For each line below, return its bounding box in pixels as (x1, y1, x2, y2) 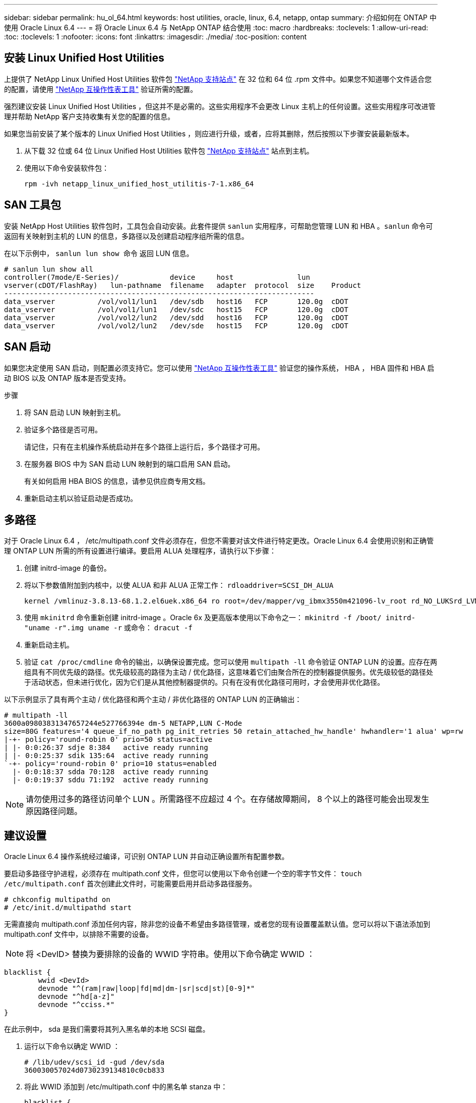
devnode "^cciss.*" (38, 1000, 115, 1009)
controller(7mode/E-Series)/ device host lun (4, 273, 310, 281)
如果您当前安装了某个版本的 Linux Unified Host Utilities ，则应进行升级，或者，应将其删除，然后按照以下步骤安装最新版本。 (4, 129, 414, 138)
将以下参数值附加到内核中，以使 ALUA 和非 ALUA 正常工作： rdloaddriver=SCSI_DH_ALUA (24, 581, 334, 590)
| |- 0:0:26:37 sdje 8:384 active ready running (4, 743, 208, 752)
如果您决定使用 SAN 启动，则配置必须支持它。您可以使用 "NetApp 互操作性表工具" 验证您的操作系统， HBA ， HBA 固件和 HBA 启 (4, 363, 435, 372)
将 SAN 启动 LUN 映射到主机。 (24, 408, 125, 417)
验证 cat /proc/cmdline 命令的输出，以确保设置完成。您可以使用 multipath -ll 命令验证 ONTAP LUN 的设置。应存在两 (24, 658, 438, 667)
